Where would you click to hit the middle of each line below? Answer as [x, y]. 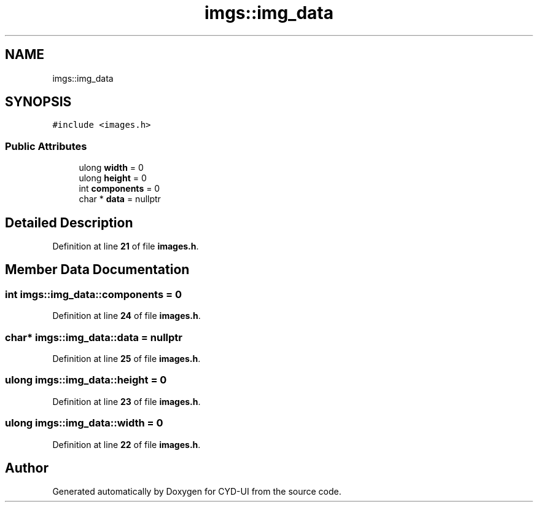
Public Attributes [46, 146]
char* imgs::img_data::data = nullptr [94, 337]
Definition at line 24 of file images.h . [127, 316]
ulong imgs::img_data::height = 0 [86, 380]
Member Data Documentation [97, 270]
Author [27, 468]
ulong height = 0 [113, 178]
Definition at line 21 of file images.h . [126, 246]
